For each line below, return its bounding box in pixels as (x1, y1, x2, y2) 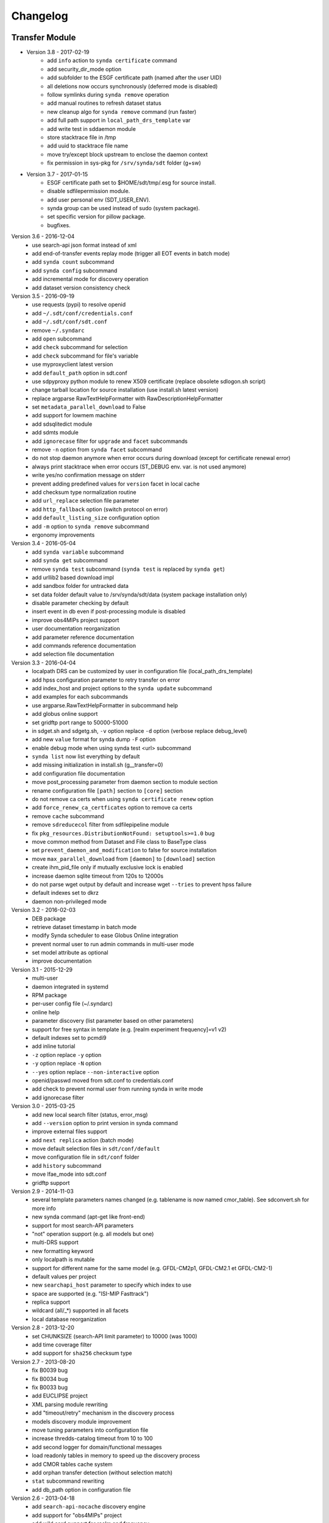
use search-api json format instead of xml (32, 241, 137, 249)
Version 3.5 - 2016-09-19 (11, 292, 75, 300)
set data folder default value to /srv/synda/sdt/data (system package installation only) (32, 591, 247, 598)
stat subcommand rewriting (32, 1477, 105, 1485)
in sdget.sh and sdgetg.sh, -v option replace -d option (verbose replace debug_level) (32, 727, 247, 734)
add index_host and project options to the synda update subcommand (32, 684, 213, 691)
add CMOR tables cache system (32, 1460, 113, 1468)
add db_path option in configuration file (32, 1486, 131, 1493)
